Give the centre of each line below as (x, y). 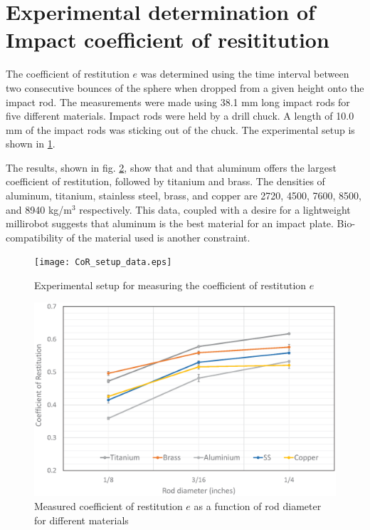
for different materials (81, 520)
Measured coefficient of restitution (109, 505)
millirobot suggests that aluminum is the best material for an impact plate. (170, 223)
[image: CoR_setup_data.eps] (103, 263)
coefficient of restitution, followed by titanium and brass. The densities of (165, 181)
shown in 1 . (31, 144)
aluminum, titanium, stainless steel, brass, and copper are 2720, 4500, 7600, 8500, (184, 196)
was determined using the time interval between (245, 74)
